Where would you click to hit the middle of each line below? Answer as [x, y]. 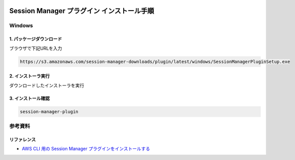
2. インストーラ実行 [30, 76]
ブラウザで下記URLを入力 [36, 48]
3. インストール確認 [30, 98]
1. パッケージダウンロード [36, 39]
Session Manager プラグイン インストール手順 [82, 11]
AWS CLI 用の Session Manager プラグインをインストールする [86, 149]
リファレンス [23, 139]
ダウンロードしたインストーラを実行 [47, 85]
